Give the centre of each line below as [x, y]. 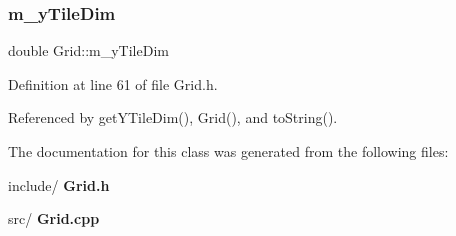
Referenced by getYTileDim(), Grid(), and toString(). [173, 117]
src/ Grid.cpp [54, 218]
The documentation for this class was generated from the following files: [228, 151]
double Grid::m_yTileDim [88, 50]
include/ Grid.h [59, 184]
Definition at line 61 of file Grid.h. [113, 83]
